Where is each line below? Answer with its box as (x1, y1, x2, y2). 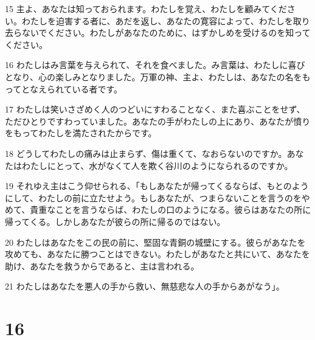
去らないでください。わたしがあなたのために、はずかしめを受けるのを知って (5, 26, 311, 39)
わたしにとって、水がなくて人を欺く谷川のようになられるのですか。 (21, 159, 293, 172)
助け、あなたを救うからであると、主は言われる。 (5, 259, 199, 272)
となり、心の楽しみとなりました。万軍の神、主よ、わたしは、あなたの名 (5, 70, 294, 83)
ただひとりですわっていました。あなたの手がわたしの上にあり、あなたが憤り (5, 114, 311, 127)
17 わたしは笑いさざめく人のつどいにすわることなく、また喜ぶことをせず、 (5, 103, 305, 116)
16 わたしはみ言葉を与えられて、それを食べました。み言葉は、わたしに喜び (5, 58, 305, 71)
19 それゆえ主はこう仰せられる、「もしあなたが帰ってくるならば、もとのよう (5, 179, 309, 192)
